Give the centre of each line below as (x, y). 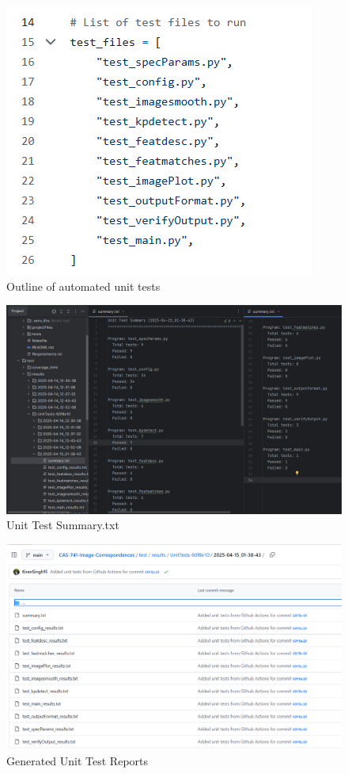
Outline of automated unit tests (83, 286)
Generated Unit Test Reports (78, 760)
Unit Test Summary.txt (63, 525)
